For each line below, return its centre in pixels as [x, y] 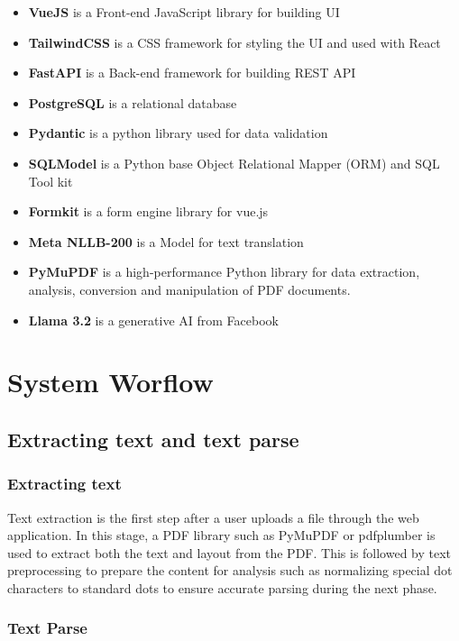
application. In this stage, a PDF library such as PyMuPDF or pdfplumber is [221, 535]
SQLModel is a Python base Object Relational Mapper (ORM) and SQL [234, 163]
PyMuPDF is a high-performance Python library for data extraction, [224, 272]
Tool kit [50, 181]
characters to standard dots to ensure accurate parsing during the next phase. [222, 587]
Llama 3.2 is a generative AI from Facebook [153, 320]
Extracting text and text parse [153, 439]
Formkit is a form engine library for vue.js [148, 211]
